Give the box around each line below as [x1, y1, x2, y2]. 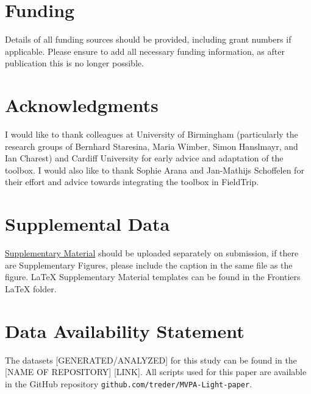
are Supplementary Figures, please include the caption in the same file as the [5, 258, 293, 271]
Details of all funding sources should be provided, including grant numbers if [5, 33, 291, 46]
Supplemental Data [5, 211, 170, 236]
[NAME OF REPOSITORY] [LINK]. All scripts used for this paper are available [5, 365, 307, 378]
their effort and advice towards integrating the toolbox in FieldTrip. [5, 175, 259, 188]
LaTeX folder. [5, 282, 57, 295]
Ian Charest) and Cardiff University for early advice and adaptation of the [5, 152, 284, 164]
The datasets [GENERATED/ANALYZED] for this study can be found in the [5, 353, 297, 366]
